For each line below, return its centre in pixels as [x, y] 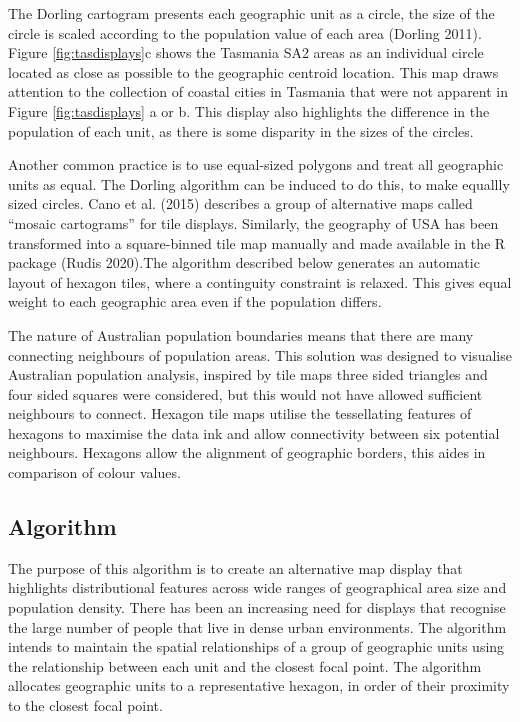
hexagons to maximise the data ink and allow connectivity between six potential [254, 432]
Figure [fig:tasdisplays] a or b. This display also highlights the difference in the [249, 110]
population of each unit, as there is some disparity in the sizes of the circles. [241, 130]
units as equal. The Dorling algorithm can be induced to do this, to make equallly [259, 183]
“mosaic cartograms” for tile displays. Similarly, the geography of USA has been [253, 222]
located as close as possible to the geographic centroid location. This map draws [253, 71]
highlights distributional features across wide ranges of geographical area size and [257, 587]
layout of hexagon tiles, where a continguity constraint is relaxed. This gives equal [260, 281]
